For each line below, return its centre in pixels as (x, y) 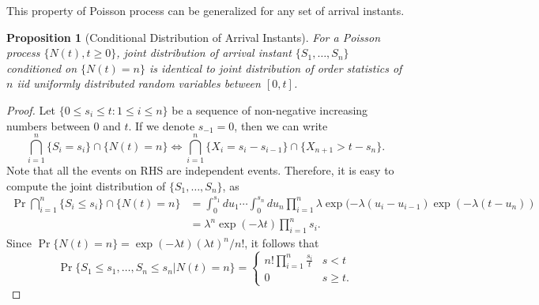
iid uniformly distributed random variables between (139, 83)
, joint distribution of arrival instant (204, 53)
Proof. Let (31, 109)
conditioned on (42, 68)
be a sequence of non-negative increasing (270, 109)
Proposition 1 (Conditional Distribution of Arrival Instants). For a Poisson (194, 37)
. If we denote (162, 125)
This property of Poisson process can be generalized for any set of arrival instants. (205, 10)
